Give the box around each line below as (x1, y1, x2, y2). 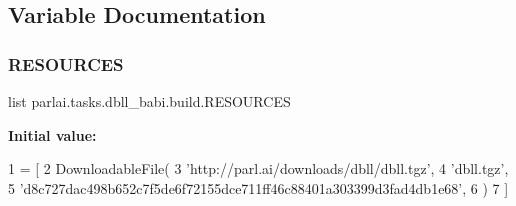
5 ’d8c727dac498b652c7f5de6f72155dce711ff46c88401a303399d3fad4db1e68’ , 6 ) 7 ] (8, 177, 509, 198)
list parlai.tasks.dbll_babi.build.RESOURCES (8, 91, 291, 111)
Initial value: (8, 124, 97, 145)
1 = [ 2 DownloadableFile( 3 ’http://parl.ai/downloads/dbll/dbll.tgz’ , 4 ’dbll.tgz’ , (8, 158, 509, 179)
